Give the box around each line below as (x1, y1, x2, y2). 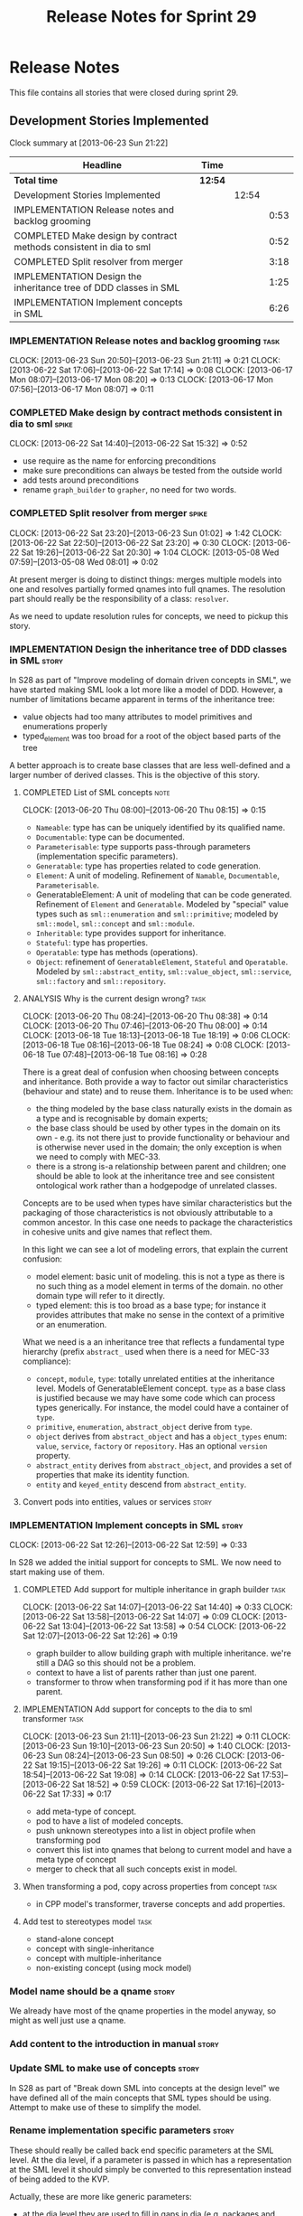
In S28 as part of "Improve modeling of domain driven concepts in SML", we (9, 674, 291, 685)
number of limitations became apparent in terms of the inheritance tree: (9, 693, 275, 704)
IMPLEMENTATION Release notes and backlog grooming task (9, 334, 280, 347)
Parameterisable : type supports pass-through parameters (35, 840, 251, 851)
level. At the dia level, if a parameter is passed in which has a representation (9, 2154, 292, 2165)
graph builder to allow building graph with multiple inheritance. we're (35, 1648, 291, 1659)
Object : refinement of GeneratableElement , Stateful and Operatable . (35, 956, 289, 967)
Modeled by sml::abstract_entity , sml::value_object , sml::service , (35, 965, 292, 977)
